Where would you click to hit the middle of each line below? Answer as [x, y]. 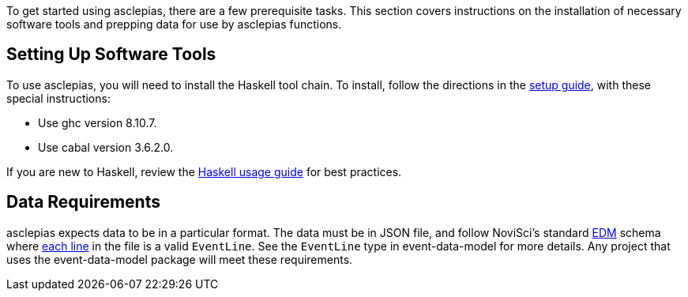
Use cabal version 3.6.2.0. [106, 147]
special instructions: [58, 98]
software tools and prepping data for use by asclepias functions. [174, 24]
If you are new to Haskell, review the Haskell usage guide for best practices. [204, 171]
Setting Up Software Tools [111, 55]
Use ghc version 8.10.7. [98, 122]
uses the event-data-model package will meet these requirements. [180, 259]
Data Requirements [83, 202]
